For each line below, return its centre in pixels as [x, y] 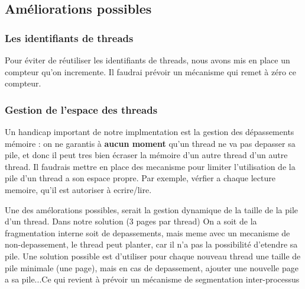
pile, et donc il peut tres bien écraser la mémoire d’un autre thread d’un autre [146, 155]
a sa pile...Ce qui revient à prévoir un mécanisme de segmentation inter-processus [152, 279]
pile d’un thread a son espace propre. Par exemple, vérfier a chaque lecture [140, 178]
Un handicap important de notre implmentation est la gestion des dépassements [150, 131]
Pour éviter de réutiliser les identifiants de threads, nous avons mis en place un [147, 60]
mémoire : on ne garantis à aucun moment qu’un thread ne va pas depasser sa [150, 143]
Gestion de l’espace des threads [81, 109]
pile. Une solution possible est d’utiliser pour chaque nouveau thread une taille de [153, 256]
